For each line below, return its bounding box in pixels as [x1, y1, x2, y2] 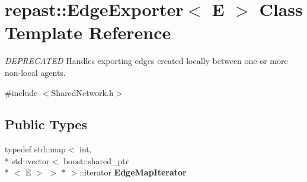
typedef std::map [5, 143, 66, 155]
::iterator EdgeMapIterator [79, 166, 187, 178]
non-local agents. [5, 66, 66, 78]
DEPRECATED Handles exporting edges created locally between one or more [5, 55, 288, 67]
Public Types [5, 115, 88, 133]
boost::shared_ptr [63, 154, 129, 167]
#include [5, 86, 38, 98]
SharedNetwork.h [51, 86, 114, 98]
